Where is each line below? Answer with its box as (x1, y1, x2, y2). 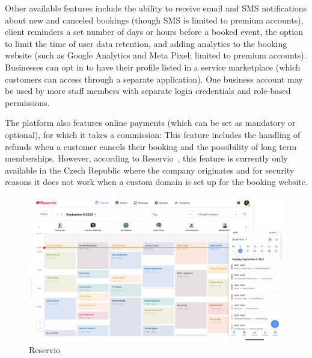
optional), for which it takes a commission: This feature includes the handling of (5, 128, 301, 140)
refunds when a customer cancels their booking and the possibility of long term (5, 140, 297, 152)
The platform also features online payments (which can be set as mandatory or (5, 116, 296, 129)
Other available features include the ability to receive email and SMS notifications (5, 2, 307, 14)
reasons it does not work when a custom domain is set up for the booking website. (5, 175, 308, 188)
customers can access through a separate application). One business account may (5, 72, 303, 85)
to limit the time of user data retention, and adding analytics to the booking (5, 37, 287, 49)
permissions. (5, 96, 50, 108)
